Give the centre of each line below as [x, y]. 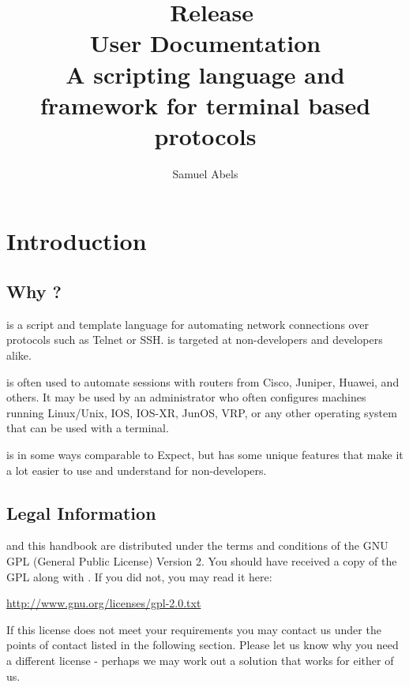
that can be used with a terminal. [88, 428]
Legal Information [81, 512]
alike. [19, 355]
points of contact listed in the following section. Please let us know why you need [203, 645]
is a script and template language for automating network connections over [188, 324]
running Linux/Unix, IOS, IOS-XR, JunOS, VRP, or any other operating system [202, 412]
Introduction [77, 241]
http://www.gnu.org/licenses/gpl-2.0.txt [104, 603]
